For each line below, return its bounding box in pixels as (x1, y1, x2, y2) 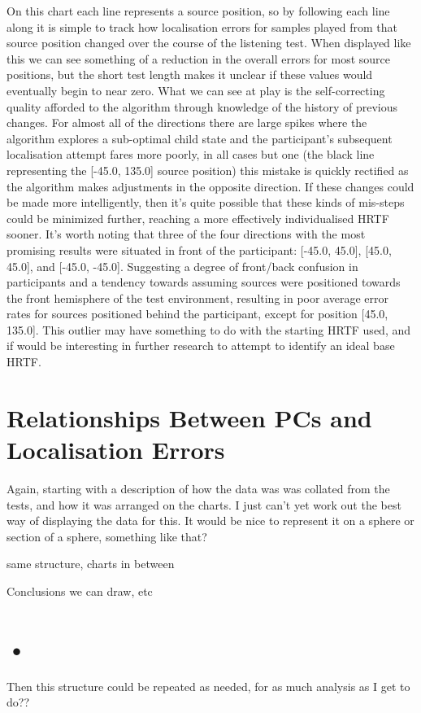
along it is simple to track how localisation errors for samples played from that (7, 18, 397, 35)
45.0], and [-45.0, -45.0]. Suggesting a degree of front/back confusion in (7, 257, 358, 274)
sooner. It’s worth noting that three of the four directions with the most (7, 225, 366, 243)
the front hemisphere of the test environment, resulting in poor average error (7, 289, 388, 306)
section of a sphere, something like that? (7, 527, 207, 545)
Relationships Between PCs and (7, 400, 372, 434)
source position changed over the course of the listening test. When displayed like (7, 34, 411, 51)
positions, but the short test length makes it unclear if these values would (7, 66, 373, 83)
